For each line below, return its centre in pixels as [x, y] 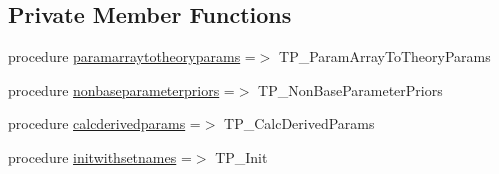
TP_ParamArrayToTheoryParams [385, 56]
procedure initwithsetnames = [100, 156]
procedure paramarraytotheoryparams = [132, 56]
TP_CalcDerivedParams [299, 123]
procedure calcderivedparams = [104, 123]
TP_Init [241, 156]
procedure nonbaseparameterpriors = [121, 89]
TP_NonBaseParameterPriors [350, 89]
